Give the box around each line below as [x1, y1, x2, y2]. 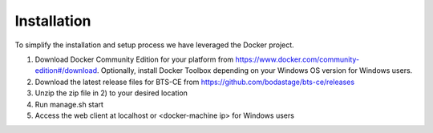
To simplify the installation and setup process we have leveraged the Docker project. [14, 40, 294, 50]
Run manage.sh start [34, 99, 104, 109]
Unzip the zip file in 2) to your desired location [34, 88, 188, 98]
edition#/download [34, 66, 98, 75]
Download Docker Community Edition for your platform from [34, 54, 234, 64]
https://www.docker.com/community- [235, 54, 360, 64]
